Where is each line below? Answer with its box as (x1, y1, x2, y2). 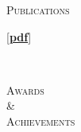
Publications (6, 2, 70, 17)
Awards (6, 81, 44, 98)
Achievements (6, 112, 75, 129)
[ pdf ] (6, 28, 32, 45)
